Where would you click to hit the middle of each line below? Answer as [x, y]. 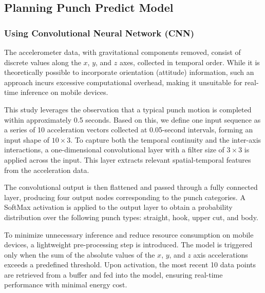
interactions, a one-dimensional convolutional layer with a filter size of [114, 150]
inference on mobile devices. [64, 92]
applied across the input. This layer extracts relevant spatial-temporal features [128, 159]
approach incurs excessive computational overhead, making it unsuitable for [123, 82]
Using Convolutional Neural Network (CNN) [99, 33]
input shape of [27, 139]
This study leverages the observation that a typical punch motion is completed [128, 109]
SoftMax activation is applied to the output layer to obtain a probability [118, 207]
